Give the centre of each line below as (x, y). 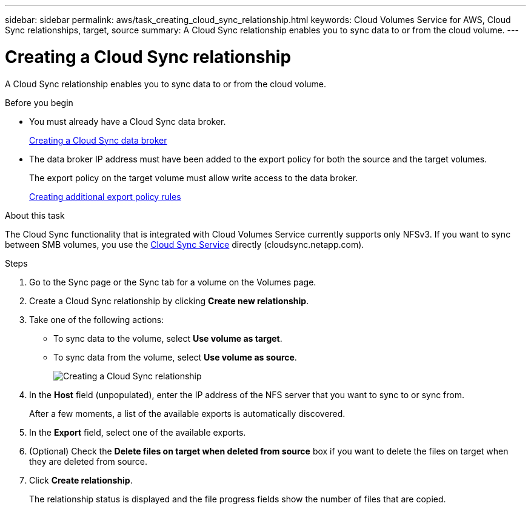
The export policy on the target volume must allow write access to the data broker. (194, 178)
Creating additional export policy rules (105, 196)
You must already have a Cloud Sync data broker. (128, 121)
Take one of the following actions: (97, 319)
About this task (35, 215)
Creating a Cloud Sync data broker (98, 140)
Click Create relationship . (81, 480)
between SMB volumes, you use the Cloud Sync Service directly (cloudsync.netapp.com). (185, 244)
